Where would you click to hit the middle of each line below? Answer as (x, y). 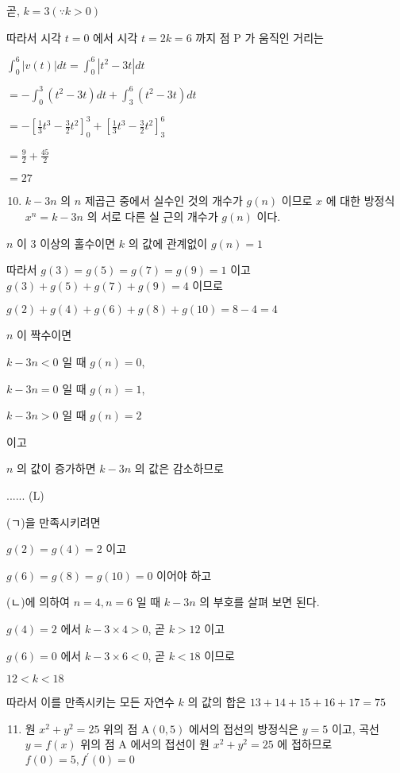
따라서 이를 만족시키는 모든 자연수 (90, 702)
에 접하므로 (305, 744)
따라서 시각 (34, 37)
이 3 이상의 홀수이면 (66, 243)
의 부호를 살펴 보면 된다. (260, 602)
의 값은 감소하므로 (179, 468)
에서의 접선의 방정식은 (244, 728)
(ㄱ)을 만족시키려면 (54, 522)
